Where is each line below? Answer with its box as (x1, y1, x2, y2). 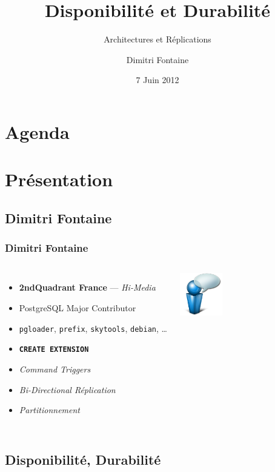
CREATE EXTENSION (19, 345, 89, 354)
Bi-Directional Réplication (19, 383, 116, 396)
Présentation (5, 167, 113, 192)
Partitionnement (19, 403, 80, 416)
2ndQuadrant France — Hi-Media (19, 281, 156, 294)
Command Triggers (19, 362, 91, 375)
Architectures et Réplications (104, 33, 211, 46)
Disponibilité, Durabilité (5, 450, 161, 469)
